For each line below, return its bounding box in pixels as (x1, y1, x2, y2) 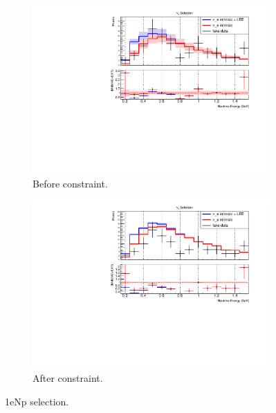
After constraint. (33, 371, 103, 385)
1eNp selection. (5, 394, 69, 408)
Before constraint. (33, 176, 108, 190)
